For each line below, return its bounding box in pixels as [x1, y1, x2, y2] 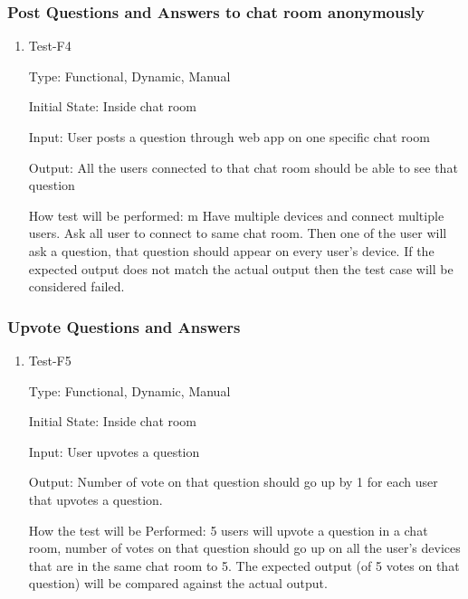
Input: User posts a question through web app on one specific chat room [28, 128, 430, 146]
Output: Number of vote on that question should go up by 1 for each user [28, 472, 438, 491]
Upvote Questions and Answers [7, 315, 241, 338]
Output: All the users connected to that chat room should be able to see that [28, 157, 458, 176]
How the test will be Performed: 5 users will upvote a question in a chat [28, 520, 428, 539]
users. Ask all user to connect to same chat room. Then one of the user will [28, 223, 447, 242]
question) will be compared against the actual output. [28, 574, 328, 593]
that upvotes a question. [28, 490, 163, 509]
